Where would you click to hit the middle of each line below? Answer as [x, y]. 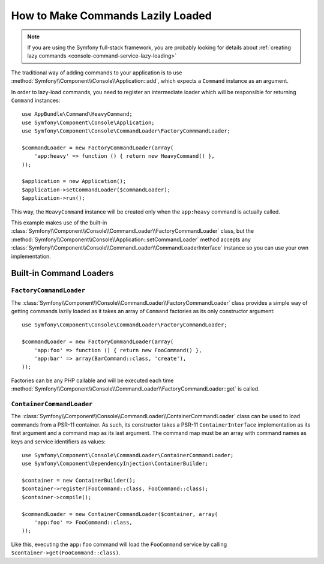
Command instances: [36, 100]
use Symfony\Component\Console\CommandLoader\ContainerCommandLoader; [128, 455]
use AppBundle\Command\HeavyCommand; [77, 114]
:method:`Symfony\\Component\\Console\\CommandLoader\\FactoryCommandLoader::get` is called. [136, 389]
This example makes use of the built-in [59, 223]
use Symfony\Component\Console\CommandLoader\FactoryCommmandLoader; [126, 131]
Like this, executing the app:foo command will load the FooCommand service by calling [119, 544]
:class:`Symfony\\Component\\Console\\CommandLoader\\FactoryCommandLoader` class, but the [133, 231]
